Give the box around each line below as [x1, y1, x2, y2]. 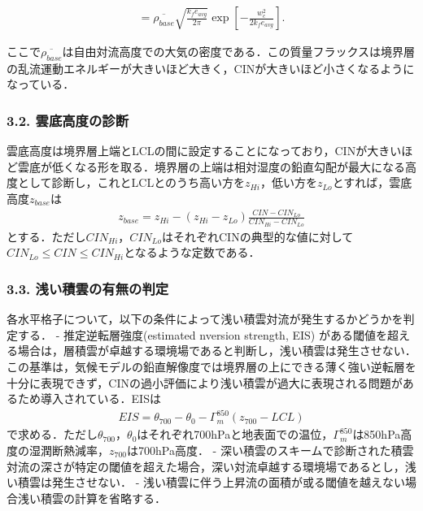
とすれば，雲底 [332, 174, 412, 191]
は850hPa [352, 426, 401, 443]
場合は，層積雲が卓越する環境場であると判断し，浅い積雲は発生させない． [17, 342, 416, 359]
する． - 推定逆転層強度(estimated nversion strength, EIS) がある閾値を [17, 326, 387, 343]
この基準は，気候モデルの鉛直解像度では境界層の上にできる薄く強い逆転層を [7, 358, 416, 375]
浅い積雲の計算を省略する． [17, 489, 166, 506]
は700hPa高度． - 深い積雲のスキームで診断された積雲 [127, 441, 414, 458]
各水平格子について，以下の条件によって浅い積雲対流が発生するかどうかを [7, 310, 403, 327]
